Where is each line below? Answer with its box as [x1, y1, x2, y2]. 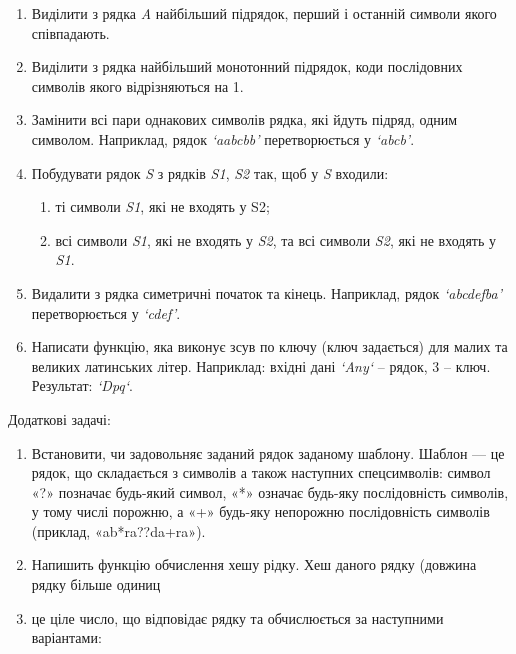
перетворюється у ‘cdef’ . [31, 302, 181, 323]
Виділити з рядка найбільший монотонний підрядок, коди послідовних [31, 56, 463, 77]
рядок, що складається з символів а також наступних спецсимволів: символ [31, 462, 491, 483]
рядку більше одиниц [31, 574, 161, 595]
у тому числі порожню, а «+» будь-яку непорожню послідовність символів [31, 501, 490, 522]
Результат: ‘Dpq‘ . [31, 375, 134, 396]
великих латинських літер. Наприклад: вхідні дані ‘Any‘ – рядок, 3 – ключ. [31, 355, 491, 376]
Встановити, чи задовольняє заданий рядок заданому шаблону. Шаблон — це [31, 442, 505, 463]
